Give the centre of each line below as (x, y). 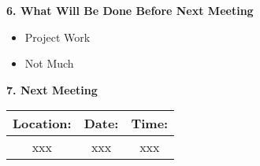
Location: (42, 124)
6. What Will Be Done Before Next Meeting (130, 10)
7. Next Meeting (52, 89)
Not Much (49, 63)
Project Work (58, 37)
